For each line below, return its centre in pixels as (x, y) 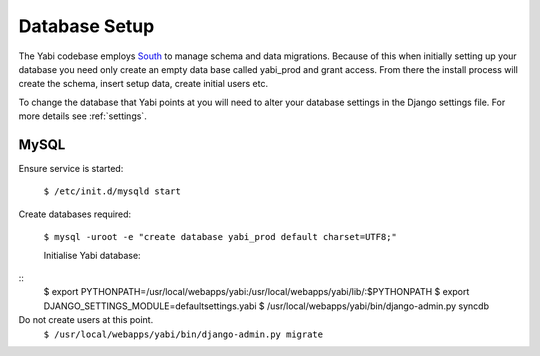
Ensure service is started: (71, 169)
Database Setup (86, 26)
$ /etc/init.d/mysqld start (112, 191)
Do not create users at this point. (86, 320)
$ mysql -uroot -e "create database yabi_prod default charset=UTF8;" (220, 237)
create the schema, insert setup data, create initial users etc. (143, 84)
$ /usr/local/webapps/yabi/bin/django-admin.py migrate (183, 334)
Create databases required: (75, 214)
